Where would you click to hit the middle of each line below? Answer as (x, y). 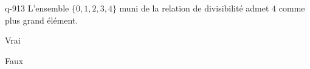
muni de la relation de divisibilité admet (194, 8)
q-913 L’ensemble (37, 8)
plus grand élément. (42, 20)
